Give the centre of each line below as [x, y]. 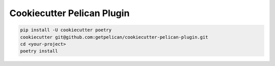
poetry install [39, 51]
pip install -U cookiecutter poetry [66, 30]
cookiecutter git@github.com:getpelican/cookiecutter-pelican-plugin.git [114, 37]
